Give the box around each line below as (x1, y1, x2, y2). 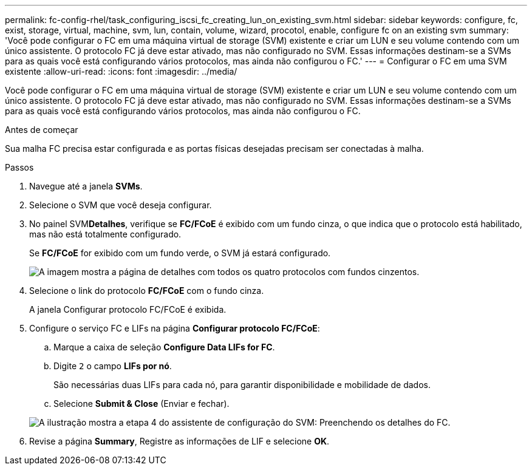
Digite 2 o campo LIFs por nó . (53, 361, 172, 371)
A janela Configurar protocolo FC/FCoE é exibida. (29, 304, 227, 315)
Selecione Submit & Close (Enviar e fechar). (53, 398, 230, 409)
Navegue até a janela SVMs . (29, 181, 143, 191)
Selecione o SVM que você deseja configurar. (29, 200, 212, 210)
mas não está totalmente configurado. (29, 229, 182, 239)
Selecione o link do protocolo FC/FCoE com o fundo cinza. (29, 285, 264, 296)
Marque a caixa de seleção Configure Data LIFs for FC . (53, 342, 275, 352)
